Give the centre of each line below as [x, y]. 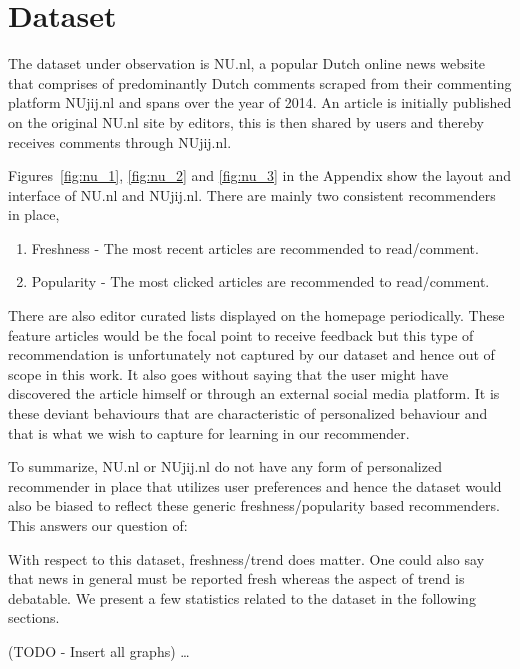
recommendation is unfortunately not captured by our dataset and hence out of [251, 354]
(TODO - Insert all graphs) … [99, 650]
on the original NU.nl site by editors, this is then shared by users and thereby [246, 121]
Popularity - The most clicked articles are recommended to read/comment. [260, 281]
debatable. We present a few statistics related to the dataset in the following [242, 597]
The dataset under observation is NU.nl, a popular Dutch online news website [247, 63]
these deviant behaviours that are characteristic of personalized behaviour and [248, 413]
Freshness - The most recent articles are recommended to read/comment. [255, 247]
